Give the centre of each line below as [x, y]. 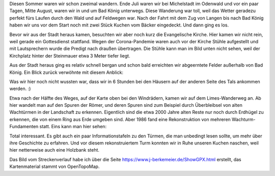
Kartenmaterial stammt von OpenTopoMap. [54, 167]
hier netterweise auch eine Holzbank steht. [54, 150]
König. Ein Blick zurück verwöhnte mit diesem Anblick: [66, 72]
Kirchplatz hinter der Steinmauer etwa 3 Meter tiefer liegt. [70, 55]
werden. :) [20, 89]
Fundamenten [24, 127]
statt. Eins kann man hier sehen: [73, 127]
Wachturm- [244, 119]
